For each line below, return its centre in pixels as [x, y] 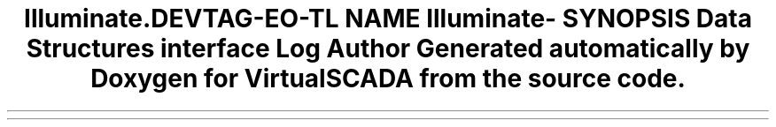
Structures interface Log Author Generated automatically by [388, 49]
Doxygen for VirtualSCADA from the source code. [388, 78]
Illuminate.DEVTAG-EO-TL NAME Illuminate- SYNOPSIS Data [388, 19]
